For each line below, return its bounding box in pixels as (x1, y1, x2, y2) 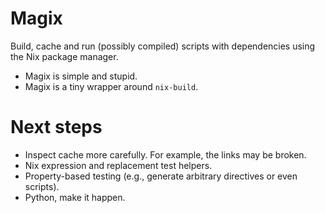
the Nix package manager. (10, 50, 119, 62)
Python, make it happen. (24, 191, 126, 203)
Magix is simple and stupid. (24, 70, 138, 82)
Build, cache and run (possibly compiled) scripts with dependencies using (10, 40, 316, 52)
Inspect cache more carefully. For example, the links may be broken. (24, 148, 307, 161)
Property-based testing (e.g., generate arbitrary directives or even (24, 170, 298, 182)
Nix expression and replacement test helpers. (24, 159, 213, 171)
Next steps (10, 116, 103, 139)
